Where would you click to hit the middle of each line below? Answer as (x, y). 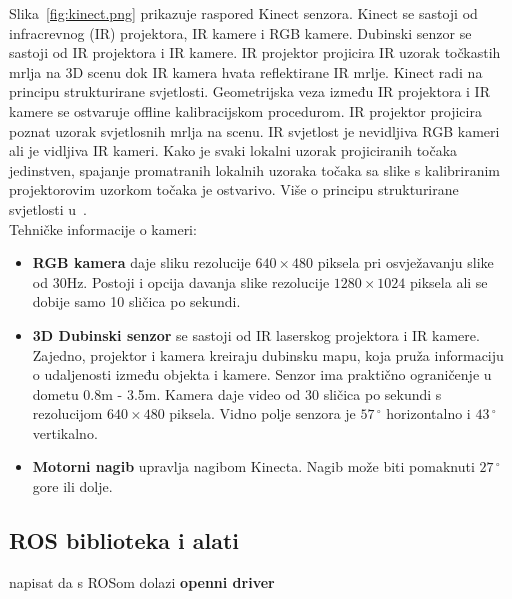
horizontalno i (428, 413)
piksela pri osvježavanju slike (405, 262)
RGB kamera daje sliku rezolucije (141, 262)
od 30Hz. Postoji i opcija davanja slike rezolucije (181, 281)
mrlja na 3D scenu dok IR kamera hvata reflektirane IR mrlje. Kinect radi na (246, 71)
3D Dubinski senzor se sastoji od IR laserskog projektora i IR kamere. (256, 334)
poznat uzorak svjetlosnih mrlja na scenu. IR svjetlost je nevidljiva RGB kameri (254, 130)
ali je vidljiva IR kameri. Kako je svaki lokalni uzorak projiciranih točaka (233, 150)
